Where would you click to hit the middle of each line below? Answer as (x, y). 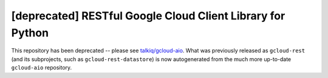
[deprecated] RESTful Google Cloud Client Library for (148, 16)
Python (30, 33)
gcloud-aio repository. (42, 68)
